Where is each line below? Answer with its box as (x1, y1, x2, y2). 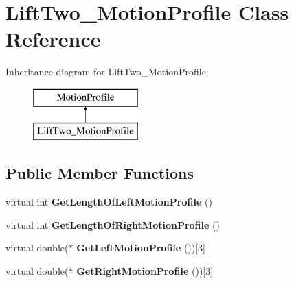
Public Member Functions (5, 162, 194, 184)
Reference (5, 25, 101, 53)
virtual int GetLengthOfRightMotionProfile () (5, 217, 220, 232)
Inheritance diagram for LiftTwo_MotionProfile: (5, 64, 209, 79)
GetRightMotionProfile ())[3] (76, 264, 214, 278)
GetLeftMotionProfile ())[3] (76, 241, 206, 255)
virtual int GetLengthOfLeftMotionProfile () (5, 195, 212, 209)
